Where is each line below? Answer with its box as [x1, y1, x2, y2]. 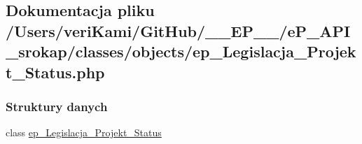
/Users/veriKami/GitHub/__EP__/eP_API [6, 20, 351, 41]
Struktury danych [6, 97, 108, 115]
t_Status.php [6, 61, 105, 82]
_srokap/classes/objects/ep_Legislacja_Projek [6, 41, 356, 62]
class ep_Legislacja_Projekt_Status [6, 125, 162, 140]
